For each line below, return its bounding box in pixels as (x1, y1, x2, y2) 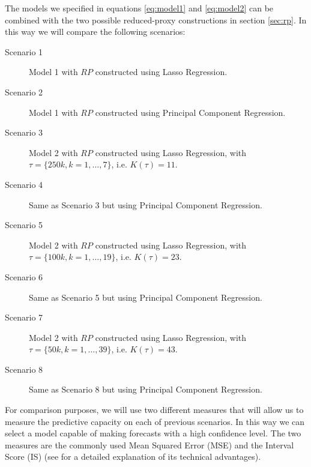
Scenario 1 (5, 45, 43, 58)
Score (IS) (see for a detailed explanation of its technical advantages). (5, 450, 261, 463)
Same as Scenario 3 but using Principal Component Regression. (29, 198, 262, 211)
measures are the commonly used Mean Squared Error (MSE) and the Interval (5, 438, 294, 451)
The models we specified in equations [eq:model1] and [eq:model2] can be (5, 2, 274, 14)
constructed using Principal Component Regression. (95, 106, 286, 118)
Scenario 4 (5, 178, 43, 190)
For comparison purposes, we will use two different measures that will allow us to (5, 403, 304, 416)
